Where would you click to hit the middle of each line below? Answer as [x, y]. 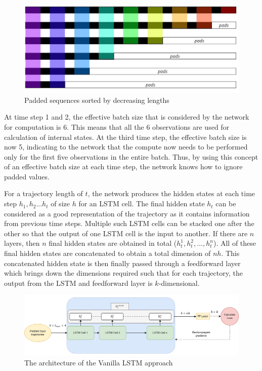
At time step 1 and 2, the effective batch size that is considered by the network [127, 117]
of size [60, 203]
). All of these [235, 243]
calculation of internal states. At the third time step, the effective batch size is [125, 137]
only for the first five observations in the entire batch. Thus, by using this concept [131, 156]
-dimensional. [179, 283]
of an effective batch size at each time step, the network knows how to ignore [123, 166]
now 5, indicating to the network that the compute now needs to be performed [126, 147]
